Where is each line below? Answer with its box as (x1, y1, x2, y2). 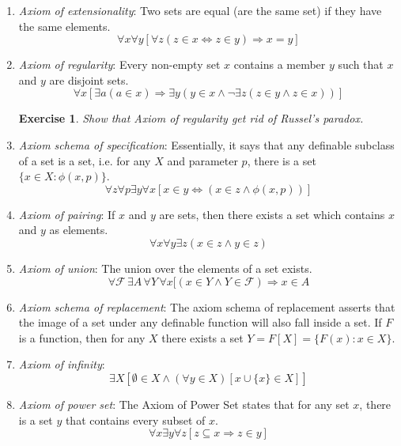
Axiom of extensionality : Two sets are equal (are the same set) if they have (18, 2, 382, 18)
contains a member (233, 56, 326, 73)
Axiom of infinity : (18, 356, 105, 372)
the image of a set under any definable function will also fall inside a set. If (18, 314, 382, 331)
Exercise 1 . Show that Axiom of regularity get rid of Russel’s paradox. (18, 110, 364, 127)
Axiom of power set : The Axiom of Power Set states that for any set (18, 395, 350, 412)
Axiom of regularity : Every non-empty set (18, 56, 221, 73)
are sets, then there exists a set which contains (159, 206, 385, 222)
